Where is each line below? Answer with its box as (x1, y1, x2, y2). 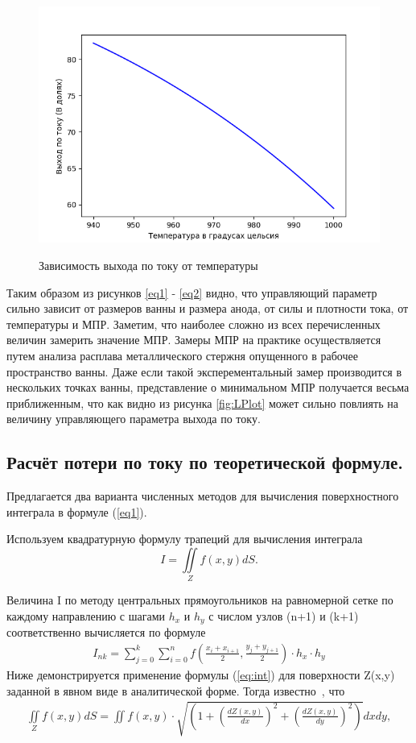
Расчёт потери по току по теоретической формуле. (6, 450, 403, 475)
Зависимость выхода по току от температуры (39, 257, 258, 274)
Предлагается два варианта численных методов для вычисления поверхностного (6, 488, 399, 504)
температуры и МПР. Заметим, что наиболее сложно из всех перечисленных (6, 315, 381, 332)
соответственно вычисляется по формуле (6, 624, 206, 641)
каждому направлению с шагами (6, 607, 165, 624)
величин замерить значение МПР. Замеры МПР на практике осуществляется (6, 331, 381, 348)
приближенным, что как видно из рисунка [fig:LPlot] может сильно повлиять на (6, 394, 398, 411)
